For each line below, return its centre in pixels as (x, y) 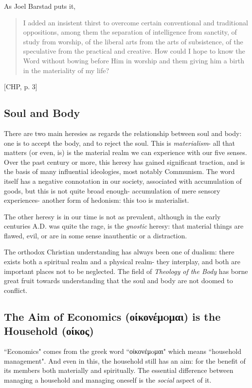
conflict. (16, 290)
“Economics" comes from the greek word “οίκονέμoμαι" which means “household (123, 351)
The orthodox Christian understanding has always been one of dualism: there (119, 252)
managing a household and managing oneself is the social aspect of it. (108, 379)
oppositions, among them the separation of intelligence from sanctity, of (130, 32)
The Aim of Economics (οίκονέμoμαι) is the (112, 316)
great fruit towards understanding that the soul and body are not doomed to (118, 281)
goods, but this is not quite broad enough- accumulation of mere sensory (112, 190)
